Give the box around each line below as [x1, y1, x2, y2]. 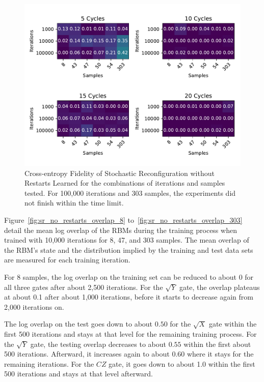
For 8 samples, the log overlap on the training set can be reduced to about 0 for [4, 271, 254, 282]
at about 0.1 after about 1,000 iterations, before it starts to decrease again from [4, 291, 253, 302]
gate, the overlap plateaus [179, 281, 260, 292]
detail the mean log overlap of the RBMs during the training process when [4, 224, 237, 235]
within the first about [183, 338, 251, 349]
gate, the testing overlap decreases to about [30, 338, 166, 349]
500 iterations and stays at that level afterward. [4, 368, 153, 379]
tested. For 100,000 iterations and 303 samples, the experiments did [24, 187, 236, 198]
